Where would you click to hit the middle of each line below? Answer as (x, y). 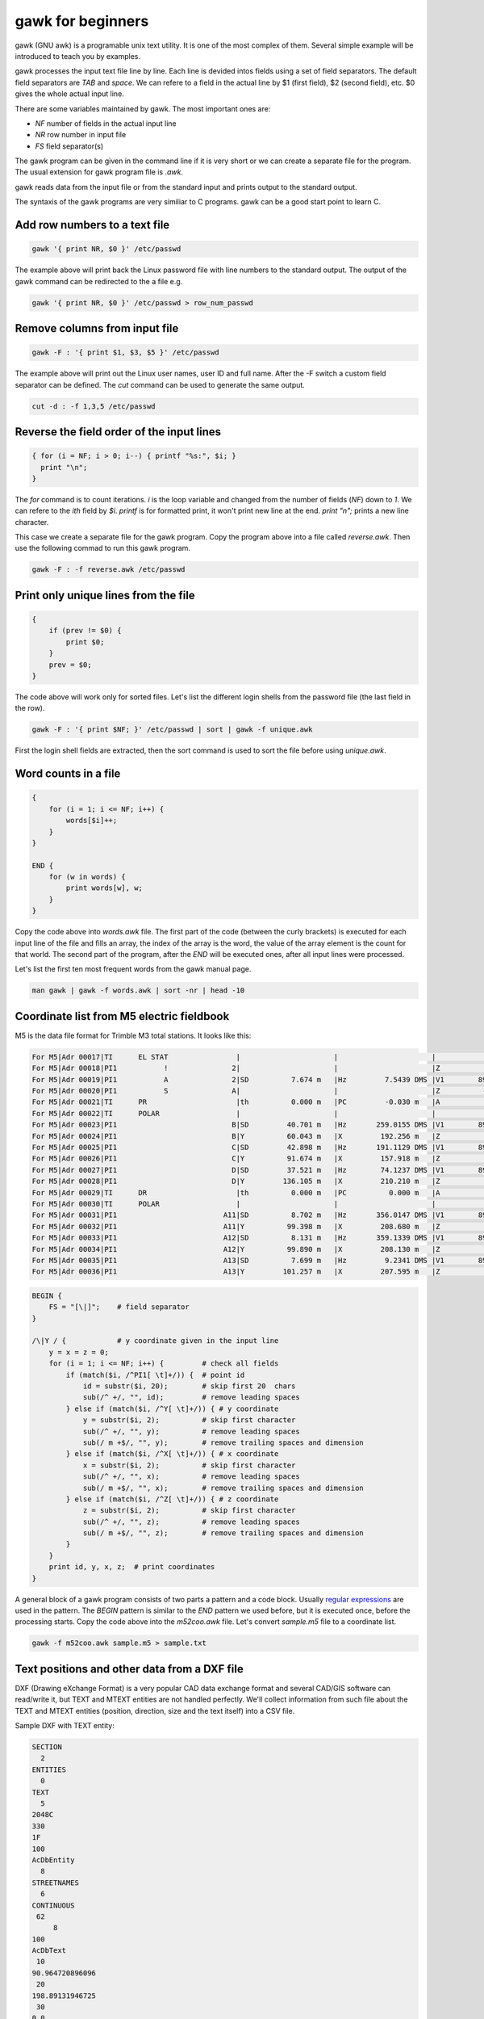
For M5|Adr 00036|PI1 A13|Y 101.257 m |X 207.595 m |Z (236, 1272)
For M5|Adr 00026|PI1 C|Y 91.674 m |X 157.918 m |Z (236, 1159)
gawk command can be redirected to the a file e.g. (99, 281)
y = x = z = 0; (79, 1352)
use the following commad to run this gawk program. (103, 548)
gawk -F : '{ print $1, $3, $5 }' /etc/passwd (125, 353)
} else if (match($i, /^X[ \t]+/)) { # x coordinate (172, 1454)
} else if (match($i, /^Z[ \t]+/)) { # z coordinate (172, 1499)
